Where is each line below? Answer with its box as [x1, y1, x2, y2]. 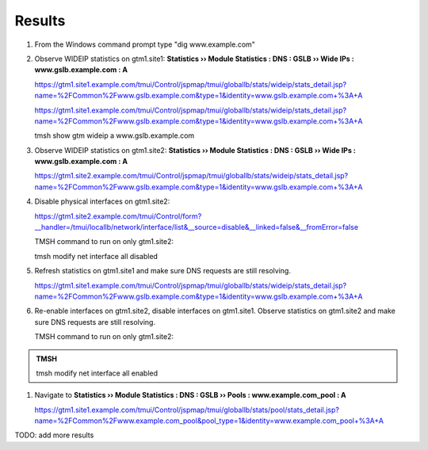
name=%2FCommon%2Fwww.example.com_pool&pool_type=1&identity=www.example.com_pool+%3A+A [34, 416, 384, 425]
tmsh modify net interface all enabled [36, 368, 159, 378]
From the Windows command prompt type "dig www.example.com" [34, 40, 255, 49]
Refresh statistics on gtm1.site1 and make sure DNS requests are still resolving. [34, 266, 291, 276]
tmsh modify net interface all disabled [34, 251, 159, 261]
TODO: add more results [14, 430, 94, 440]
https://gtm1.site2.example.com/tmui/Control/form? [34, 211, 202, 221]
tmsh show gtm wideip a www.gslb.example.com [34, 131, 195, 140]
